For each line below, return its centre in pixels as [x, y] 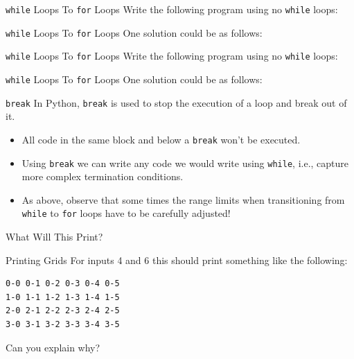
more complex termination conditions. [103, 176]
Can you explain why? [53, 347]
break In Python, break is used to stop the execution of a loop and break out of [176, 102]
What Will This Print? [54, 237]
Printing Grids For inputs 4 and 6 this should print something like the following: [177, 260]
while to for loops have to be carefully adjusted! [126, 213]
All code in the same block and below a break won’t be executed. [161, 139]
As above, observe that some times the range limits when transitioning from [183, 199]
